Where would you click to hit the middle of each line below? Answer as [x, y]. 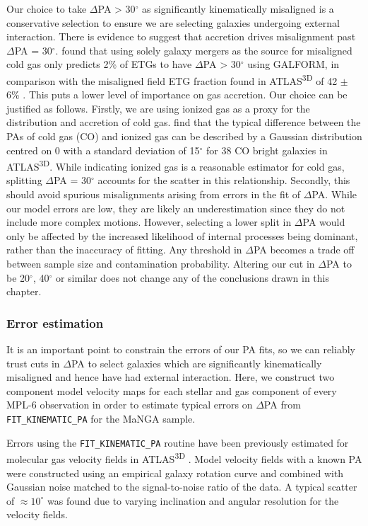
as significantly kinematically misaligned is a [238, 8]
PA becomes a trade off [304, 250]
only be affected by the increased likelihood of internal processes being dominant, [182, 235]
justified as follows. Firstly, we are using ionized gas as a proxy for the [158, 108]
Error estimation [55, 322]
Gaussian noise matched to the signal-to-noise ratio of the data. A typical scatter [182, 487]
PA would [324, 222]
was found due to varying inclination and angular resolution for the [193, 500]
